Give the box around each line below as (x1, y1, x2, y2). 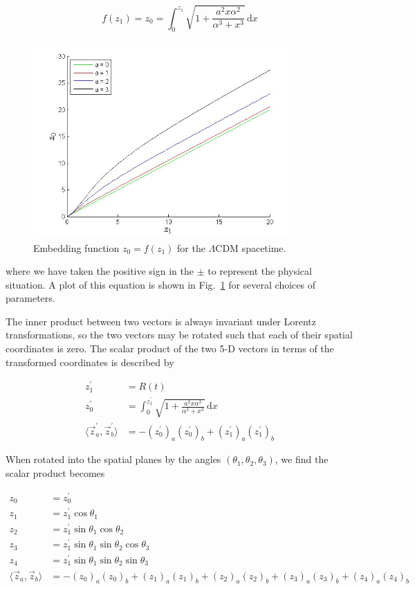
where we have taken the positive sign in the (6, 264, 194, 278)
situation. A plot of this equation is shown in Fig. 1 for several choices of (6, 277, 315, 291)
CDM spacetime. (215, 240, 286, 255)
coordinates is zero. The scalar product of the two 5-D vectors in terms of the (6, 341, 334, 356)
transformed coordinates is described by (6, 354, 174, 369)
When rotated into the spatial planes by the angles (6, 452, 221, 466)
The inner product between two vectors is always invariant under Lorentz (6, 314, 317, 328)
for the (177, 240, 205, 255)
